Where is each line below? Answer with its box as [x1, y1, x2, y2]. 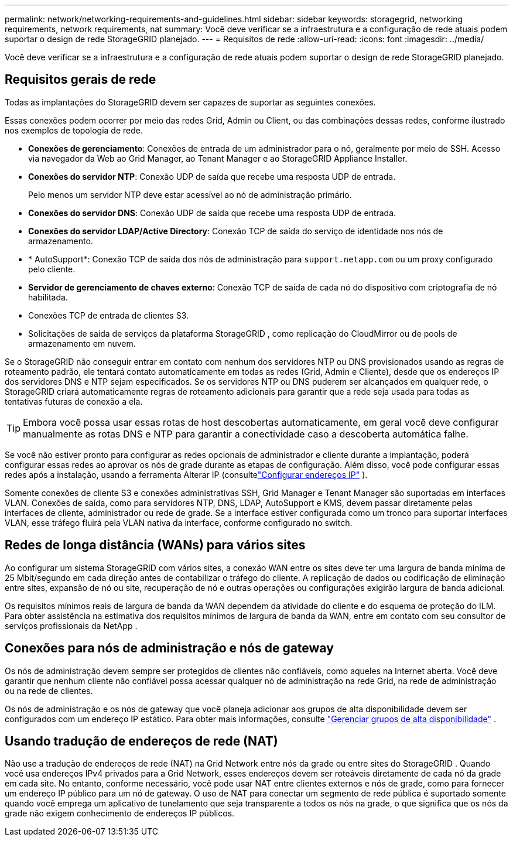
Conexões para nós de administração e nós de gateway [5, 641, 334, 656]
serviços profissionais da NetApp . [5, 620, 138, 631]
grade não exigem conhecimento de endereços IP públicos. [5, 808, 235, 819]
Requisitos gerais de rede [5, 72, 156, 87]
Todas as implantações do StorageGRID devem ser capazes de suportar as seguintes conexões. [5, 97, 376, 107]
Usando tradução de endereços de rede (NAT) [5, 733, 278, 748]
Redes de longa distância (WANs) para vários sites [5, 538, 306, 553]
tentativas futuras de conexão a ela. [5, 396, 143, 406]
